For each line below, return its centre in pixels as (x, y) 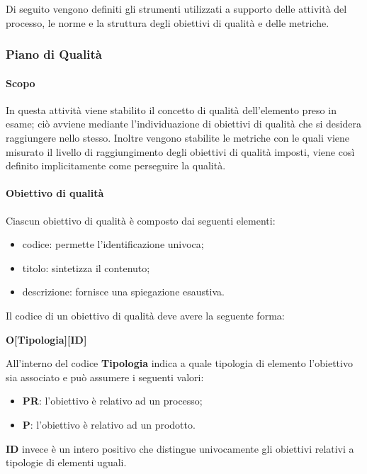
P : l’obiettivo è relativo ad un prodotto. (109, 424)
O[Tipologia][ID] (46, 339)
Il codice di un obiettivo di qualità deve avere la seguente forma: (145, 315)
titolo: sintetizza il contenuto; (86, 267)
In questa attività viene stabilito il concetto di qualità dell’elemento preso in (171, 109)
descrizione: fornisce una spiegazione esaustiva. (123, 292)
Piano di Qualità (54, 54)
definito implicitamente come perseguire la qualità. (116, 165)
